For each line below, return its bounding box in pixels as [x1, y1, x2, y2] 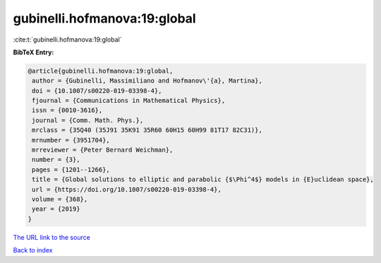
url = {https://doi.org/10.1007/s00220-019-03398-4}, [32, 185, 222, 193]
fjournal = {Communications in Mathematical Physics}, [32, 97, 226, 105]
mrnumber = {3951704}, [32, 136, 111, 144]
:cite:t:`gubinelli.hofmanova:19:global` [13, 35, 122, 44]
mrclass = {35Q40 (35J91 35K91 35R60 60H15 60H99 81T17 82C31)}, [32, 126, 262, 134]
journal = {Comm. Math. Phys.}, [32, 116, 144, 124]
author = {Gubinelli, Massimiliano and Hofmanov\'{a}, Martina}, [32, 77, 262, 85]
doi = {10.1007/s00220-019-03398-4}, [32, 87, 162, 94]
